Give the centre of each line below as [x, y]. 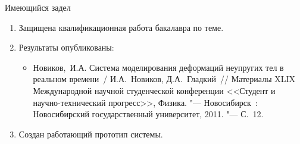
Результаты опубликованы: [66, 47]
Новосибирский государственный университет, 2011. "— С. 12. [148, 114]
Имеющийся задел [38, 7]
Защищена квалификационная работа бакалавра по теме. [121, 27]
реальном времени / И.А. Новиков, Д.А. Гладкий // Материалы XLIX [164, 79]
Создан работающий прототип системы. [91, 134]
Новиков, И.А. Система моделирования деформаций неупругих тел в [158, 67]
